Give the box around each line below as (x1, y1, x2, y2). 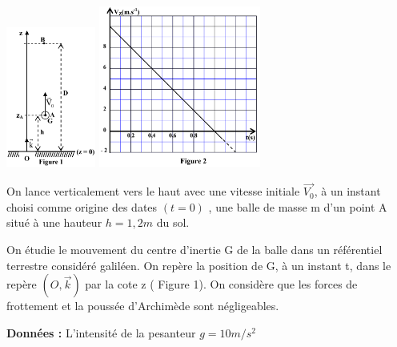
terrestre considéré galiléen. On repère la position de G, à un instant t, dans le (6, 256, 391, 273)
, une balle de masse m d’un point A (208, 198, 387, 215)
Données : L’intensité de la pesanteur (6, 324, 196, 341)
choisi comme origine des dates (6, 198, 158, 215)
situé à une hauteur (6, 214, 102, 231)
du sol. (156, 214, 190, 231)
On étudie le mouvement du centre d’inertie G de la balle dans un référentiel (6, 241, 383, 258)
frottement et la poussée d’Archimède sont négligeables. (6, 297, 279, 314)
